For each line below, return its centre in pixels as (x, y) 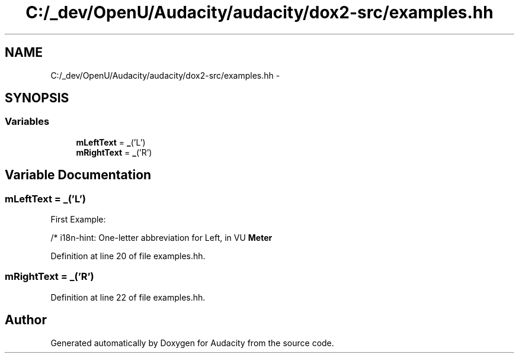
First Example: (78, 220)
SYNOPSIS (37, 98)
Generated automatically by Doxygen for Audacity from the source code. (192, 343)
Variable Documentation (78, 175)
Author (26, 320)
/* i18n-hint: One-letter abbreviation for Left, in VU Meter (161, 238)
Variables (27, 122)
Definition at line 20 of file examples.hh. (128, 256)
